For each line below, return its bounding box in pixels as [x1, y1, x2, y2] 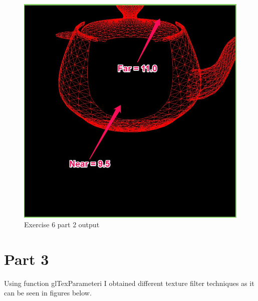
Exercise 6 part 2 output [24, 219, 100, 230]
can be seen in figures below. [4, 287, 92, 298]
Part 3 [4, 248, 49, 269]
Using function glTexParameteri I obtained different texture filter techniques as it [4, 277, 254, 288]
